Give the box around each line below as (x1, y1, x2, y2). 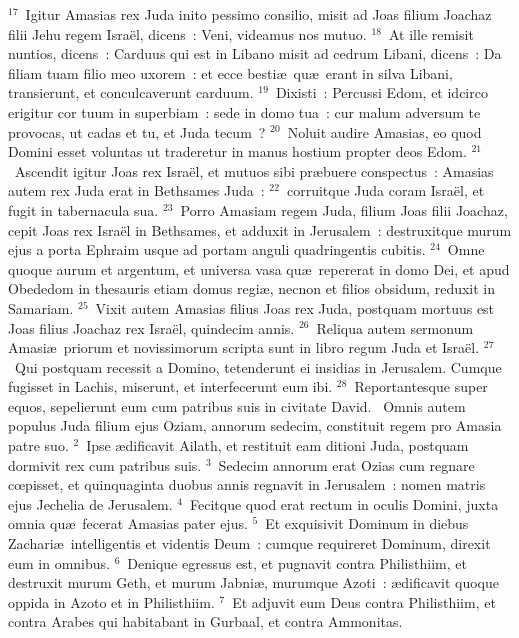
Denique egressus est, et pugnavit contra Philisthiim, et (127, 552, 467, 573)
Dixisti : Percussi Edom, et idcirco (275, 82, 488, 103)
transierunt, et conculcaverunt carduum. (8, 82, 254, 103)
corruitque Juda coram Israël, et (286, 180, 485, 201)
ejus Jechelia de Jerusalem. (8, 493, 173, 514)
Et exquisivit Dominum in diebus (265, 513, 469, 534)
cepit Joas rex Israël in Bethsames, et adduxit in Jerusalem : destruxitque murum (8, 219, 512, 240)
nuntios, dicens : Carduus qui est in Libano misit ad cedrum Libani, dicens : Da (8, 43, 502, 64)
